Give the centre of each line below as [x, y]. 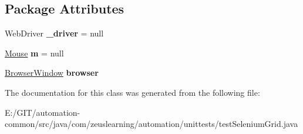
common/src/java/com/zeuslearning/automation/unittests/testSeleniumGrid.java [151, 124]
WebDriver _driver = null [54, 33]
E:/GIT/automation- [43, 112]
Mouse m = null [34, 53]
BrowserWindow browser [52, 73]
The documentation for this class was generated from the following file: [132, 92]
